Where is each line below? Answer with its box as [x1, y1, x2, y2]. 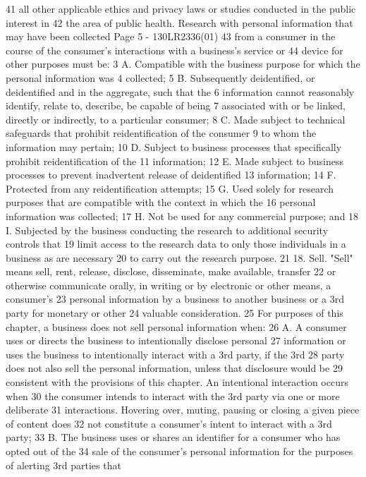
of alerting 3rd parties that [6, 457, 121, 472]
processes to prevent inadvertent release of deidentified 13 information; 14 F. [6, 167, 336, 182]
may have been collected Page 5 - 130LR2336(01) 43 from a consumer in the [6, 29, 336, 44]
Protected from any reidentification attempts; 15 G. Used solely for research [6, 181, 334, 195]
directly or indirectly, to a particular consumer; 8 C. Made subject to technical [6, 111, 346, 126]
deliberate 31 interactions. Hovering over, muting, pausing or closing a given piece [6, 402, 360, 417]
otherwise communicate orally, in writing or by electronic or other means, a [6, 277, 331, 292]
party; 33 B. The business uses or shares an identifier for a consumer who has [6, 430, 341, 445]
